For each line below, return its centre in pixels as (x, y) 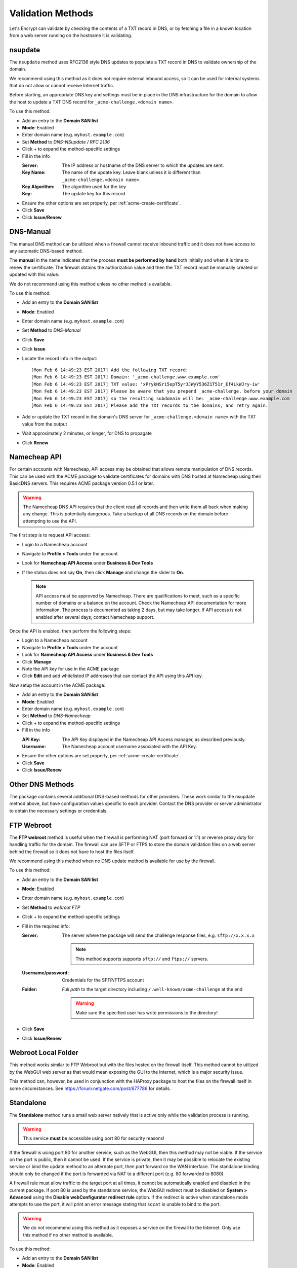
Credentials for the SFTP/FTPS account (103, 980)
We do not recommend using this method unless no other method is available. (91, 284)
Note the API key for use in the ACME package (70, 669)
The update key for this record (94, 194)
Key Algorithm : (38, 187)
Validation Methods (51, 13)
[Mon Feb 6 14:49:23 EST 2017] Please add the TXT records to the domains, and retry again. (150, 405)
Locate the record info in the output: (59, 358)
